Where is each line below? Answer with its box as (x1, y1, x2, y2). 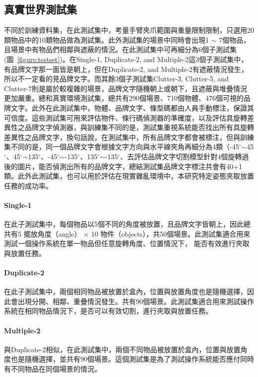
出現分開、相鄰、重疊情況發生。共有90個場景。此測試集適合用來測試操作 (17, 296, 254, 306)
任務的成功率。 (4, 180, 53, 190)
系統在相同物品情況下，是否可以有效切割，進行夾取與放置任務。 (4, 306, 212, 316)
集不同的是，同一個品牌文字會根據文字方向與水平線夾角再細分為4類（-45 (4, 141, 239, 152)
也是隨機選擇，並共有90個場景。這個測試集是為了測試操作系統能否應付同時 (10, 354, 254, 364)
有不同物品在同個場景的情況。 (4, 364, 101, 374)
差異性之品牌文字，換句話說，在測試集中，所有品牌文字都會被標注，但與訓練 (4, 131, 254, 142)
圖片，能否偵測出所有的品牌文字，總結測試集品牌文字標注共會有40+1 (17, 161, 242, 171)
